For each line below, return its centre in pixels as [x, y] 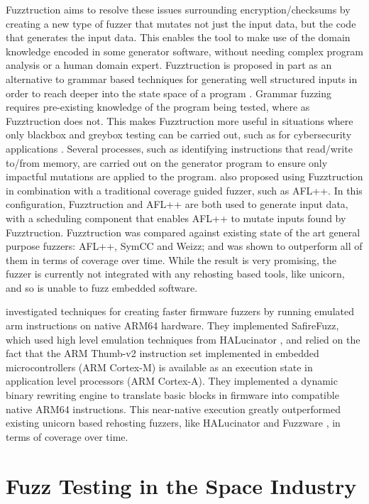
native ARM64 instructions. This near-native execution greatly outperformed [173, 409]
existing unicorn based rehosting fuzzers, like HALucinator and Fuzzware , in [173, 423]
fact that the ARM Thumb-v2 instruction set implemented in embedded [163, 353]
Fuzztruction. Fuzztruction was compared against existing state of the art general [183, 232]
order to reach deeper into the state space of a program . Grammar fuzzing [169, 93]
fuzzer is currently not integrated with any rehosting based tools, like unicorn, [175, 274]
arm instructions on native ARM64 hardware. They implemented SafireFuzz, [172, 325]
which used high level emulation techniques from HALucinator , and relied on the [183, 339]
